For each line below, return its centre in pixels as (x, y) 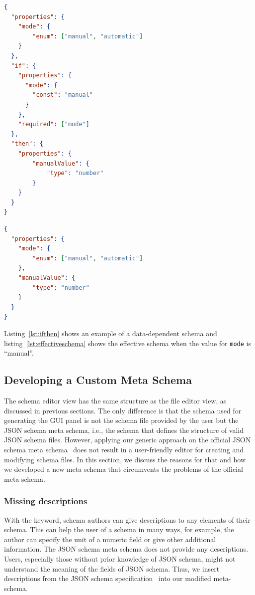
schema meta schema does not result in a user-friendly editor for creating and (124, 450)
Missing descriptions (46, 501)
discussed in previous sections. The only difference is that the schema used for (123, 410)
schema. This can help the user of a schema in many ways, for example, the (119, 529)
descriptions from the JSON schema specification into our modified (108, 578)
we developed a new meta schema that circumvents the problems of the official (124, 469)
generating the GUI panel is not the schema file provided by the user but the (121, 420)
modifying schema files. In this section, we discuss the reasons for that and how (125, 459)
